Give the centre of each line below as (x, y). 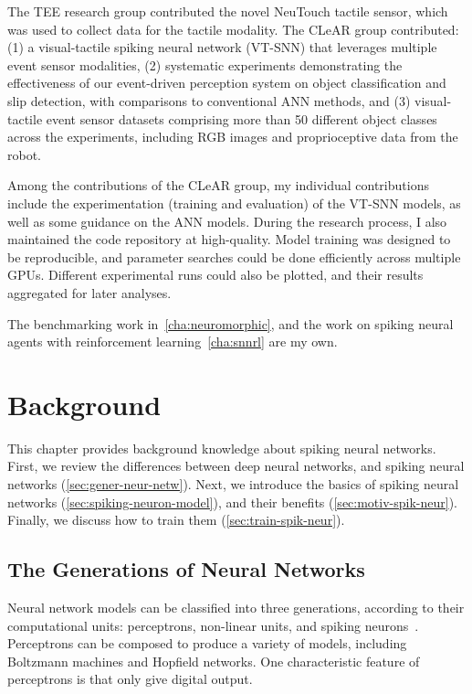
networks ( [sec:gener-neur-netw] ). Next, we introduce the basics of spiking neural (233, 484)
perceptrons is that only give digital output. (130, 679)
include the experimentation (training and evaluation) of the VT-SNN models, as (234, 203)
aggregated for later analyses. (89, 292)
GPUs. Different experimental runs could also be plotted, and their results (215, 275)
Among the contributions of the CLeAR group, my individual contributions (218, 185)
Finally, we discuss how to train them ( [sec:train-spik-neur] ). (176, 520)
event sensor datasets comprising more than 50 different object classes (241, 118)
